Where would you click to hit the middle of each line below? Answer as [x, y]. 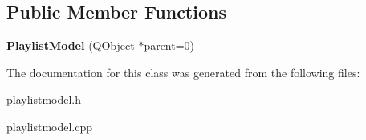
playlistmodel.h [44, 99]
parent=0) [169, 45]
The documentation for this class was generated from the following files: [183, 72]
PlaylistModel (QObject [71, 45]
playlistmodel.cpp [50, 126]
